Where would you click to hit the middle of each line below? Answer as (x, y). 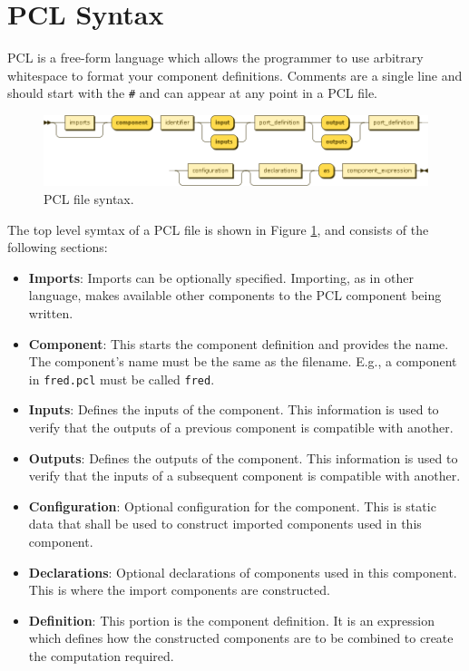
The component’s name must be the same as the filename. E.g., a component (243, 361)
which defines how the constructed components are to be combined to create (241, 638)
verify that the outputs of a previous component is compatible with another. (241, 427)
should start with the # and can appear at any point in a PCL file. (192, 93)
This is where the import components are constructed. (179, 590)
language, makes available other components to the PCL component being (235, 295)
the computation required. (101, 655)
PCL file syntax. (89, 198)
